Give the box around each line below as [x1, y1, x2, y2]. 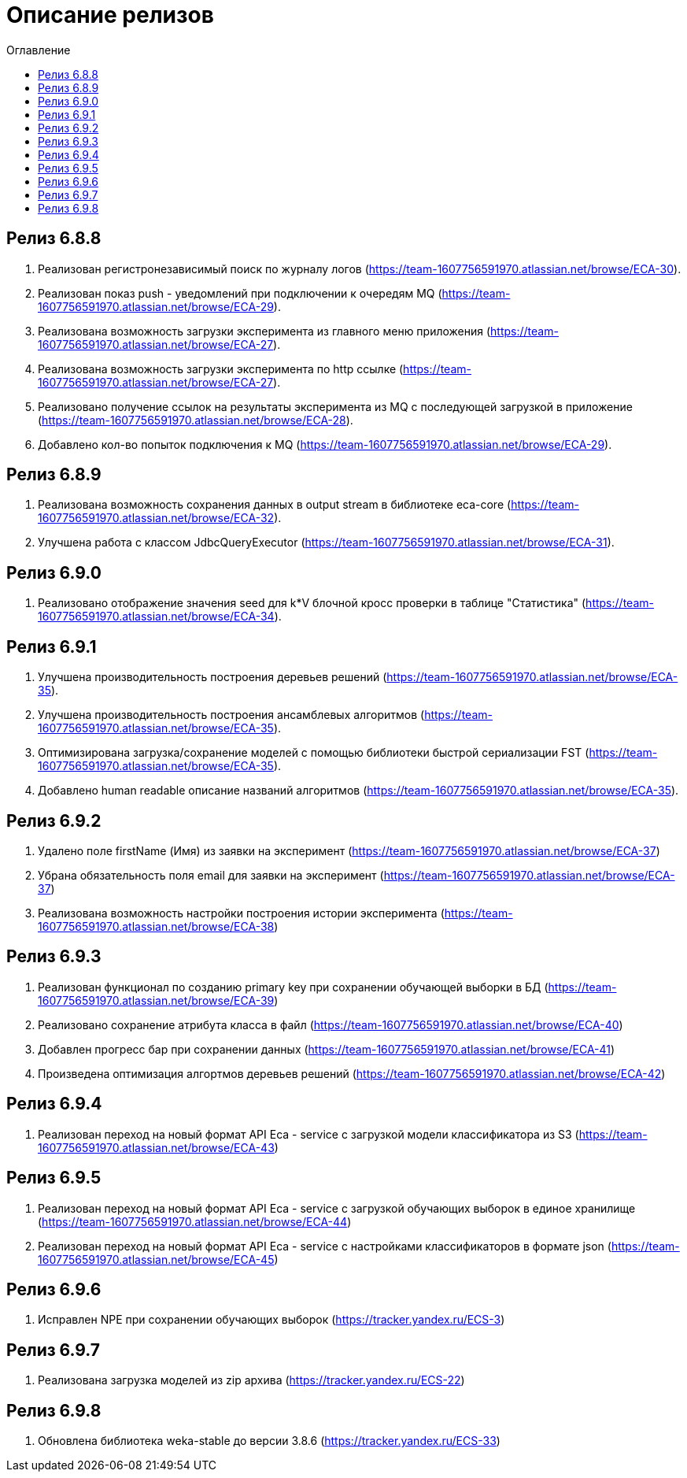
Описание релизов [6, 2, 214, 28]
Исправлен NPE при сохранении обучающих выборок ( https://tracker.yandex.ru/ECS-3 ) [38, 1313, 505, 1327]
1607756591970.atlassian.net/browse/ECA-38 [38, 919, 275, 933]
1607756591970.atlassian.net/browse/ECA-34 [38, 609, 275, 624]
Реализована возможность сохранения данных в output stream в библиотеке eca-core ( [38, 498, 512, 512]
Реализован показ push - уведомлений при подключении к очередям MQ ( [38, 286, 442, 300]
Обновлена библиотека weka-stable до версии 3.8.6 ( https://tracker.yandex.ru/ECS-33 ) [38, 1434, 500, 1448]
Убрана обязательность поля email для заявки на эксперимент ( [38, 868, 384, 882]
